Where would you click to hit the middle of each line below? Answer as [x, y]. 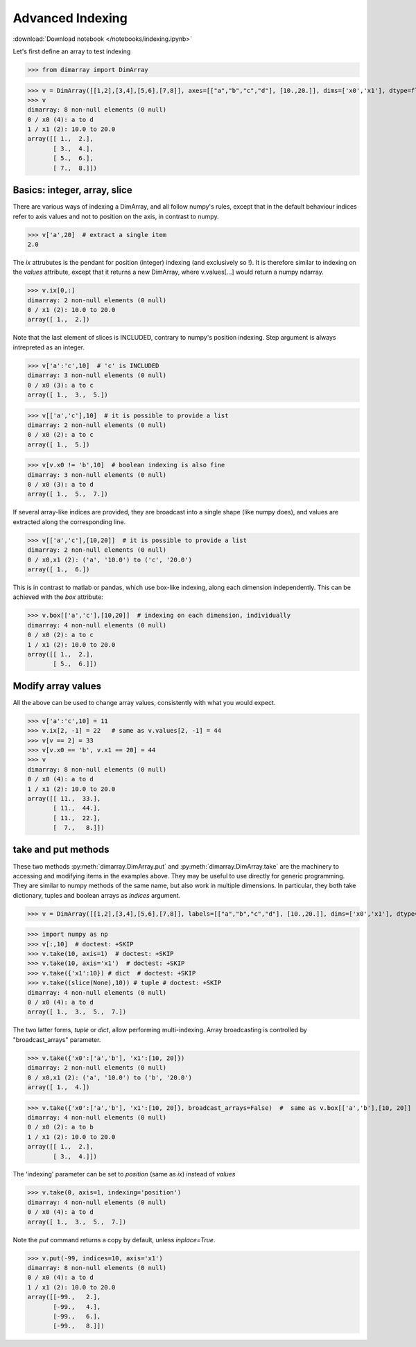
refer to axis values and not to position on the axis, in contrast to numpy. [116, 216]
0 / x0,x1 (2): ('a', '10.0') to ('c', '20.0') [110, 559]
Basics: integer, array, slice [72, 190]
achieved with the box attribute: [58, 597]
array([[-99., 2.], [64, 1297]
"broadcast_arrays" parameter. [57, 1039]
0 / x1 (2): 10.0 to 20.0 [71, 310]
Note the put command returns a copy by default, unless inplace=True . [114, 1240]
